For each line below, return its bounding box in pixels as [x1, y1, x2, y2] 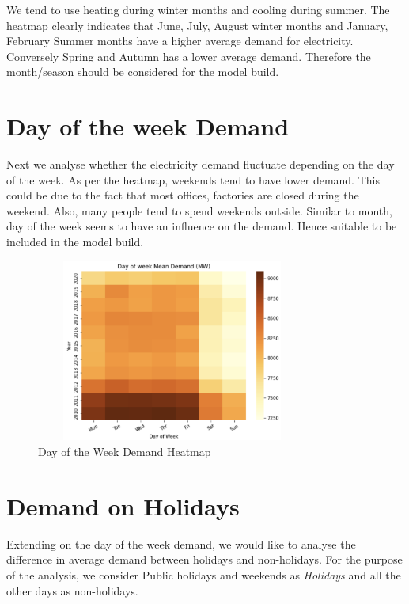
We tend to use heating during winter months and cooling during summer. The [6, 2, 390, 17]
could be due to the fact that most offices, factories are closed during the [6, 187, 359, 203]
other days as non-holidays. [6, 582, 138, 598]
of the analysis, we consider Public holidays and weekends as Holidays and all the [6, 566, 401, 583]
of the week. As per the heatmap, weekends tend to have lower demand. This [6, 171, 380, 188]
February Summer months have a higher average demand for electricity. [6, 32, 354, 49]
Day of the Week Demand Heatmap [38, 443, 211, 460]
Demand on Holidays [6, 489, 240, 522]
